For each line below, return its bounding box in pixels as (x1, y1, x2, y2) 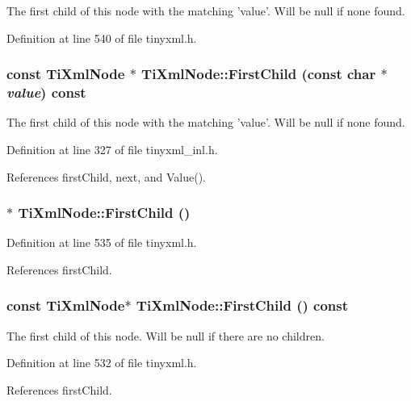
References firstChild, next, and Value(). (6, 168, 207, 185)
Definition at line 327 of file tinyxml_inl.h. (6, 140, 218, 157)
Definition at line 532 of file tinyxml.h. (6, 354, 197, 371)
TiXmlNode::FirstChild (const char (141, 64, 376, 84)
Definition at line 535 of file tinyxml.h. (6, 234, 197, 251)
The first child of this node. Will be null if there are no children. (6, 327, 325, 344)
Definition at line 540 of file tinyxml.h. (6, 29, 197, 46)
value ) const (6, 82, 86, 102)
